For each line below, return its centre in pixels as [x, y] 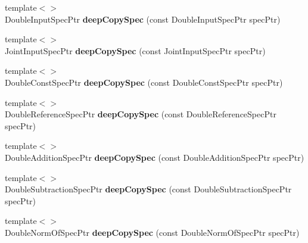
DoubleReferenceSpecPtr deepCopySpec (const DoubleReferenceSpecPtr [141, 114]
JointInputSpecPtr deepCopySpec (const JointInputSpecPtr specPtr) [135, 50]
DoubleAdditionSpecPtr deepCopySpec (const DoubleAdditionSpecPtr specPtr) [155, 157]
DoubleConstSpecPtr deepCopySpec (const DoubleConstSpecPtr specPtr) [144, 82]
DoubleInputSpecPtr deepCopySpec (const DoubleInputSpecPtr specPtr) [143, 19]
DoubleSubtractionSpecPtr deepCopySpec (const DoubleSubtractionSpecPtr [148, 189]
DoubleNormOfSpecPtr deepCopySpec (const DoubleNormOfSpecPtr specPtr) [152, 232]
